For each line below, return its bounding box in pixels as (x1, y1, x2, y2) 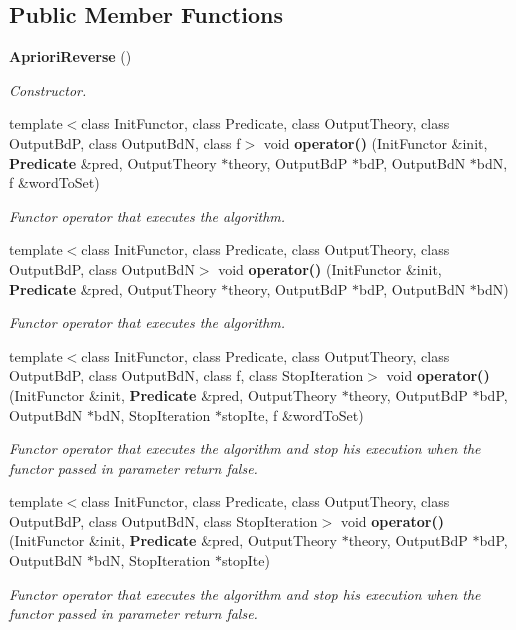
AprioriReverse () (9, 46, 132, 67)
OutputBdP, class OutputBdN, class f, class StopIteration (9, 365, 364, 386)
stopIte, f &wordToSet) (222, 404, 364, 425)
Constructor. (9, 79, 87, 100)
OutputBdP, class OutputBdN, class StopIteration (9, 510, 318, 531)
